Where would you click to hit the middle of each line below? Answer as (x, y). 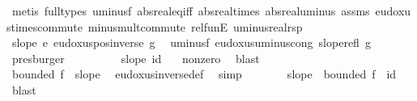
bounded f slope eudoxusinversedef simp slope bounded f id (204, 74)
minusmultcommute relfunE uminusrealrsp (195, 26)
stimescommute (45, 26)
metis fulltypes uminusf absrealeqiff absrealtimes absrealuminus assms (191, 11)
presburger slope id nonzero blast (136, 58)
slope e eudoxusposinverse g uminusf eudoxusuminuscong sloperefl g (191, 42)
